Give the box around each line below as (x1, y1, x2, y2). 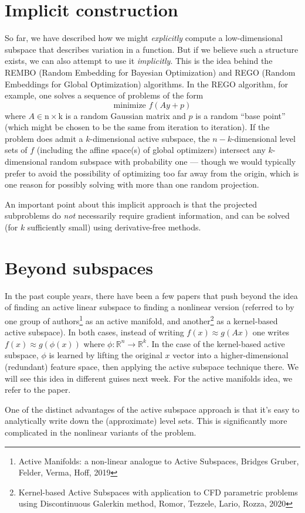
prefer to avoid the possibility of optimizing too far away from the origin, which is (5, 167, 299, 179)
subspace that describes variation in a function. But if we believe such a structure (5, 43, 299, 55)
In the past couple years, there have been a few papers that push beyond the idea (5, 289, 298, 301)
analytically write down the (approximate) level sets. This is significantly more (5, 415, 287, 427)
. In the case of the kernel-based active (146, 337, 285, 349)
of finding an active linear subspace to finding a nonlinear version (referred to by (5, 301, 294, 313)
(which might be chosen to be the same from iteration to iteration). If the (5, 121, 270, 133)
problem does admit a (5, 132, 83, 144)
